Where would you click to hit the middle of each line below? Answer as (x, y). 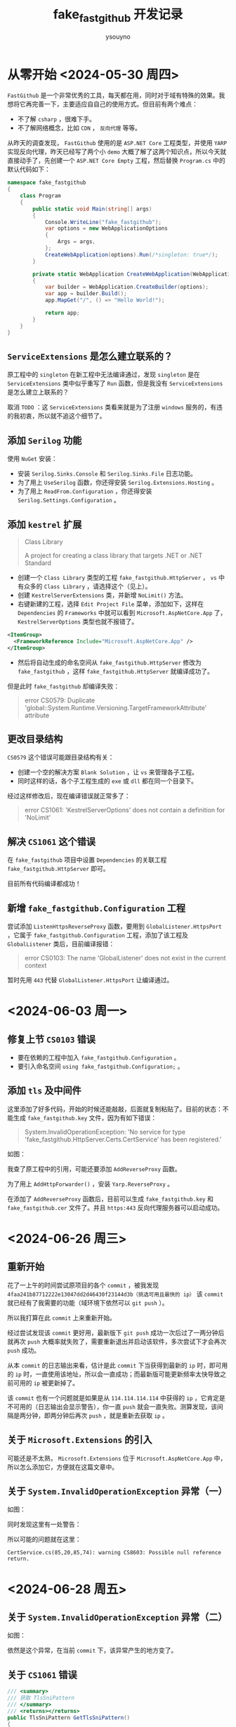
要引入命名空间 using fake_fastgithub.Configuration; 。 (100, 1066)
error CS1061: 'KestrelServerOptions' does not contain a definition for (125, 810)
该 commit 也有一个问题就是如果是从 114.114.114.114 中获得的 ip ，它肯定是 (117, 1398)
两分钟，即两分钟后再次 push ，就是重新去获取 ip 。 (94, 1415)
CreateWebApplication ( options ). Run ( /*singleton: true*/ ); (131, 254)
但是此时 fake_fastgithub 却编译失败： (64, 686)
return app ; (62, 313)
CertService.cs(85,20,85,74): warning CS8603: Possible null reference (114, 1553)
